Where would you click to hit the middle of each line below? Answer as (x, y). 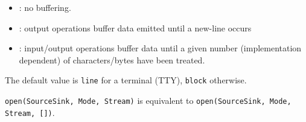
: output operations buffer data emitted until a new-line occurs (135, 27)
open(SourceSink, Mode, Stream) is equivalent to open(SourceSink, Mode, (148, 101)
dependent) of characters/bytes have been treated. (112, 59)
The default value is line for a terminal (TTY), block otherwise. (126, 80)
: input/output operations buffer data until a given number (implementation (160, 48)
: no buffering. (45, 7)
